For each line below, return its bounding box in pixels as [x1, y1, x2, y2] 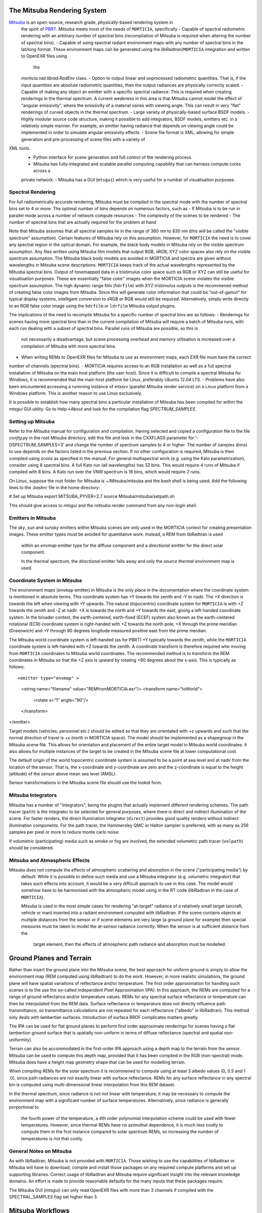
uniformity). [9, 1036, 33, 1043]
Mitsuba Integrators [9, 792, 57, 799]
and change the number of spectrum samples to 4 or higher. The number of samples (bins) [65, 442, 247, 447]
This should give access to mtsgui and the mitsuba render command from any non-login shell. [9, 502, 197, 508]
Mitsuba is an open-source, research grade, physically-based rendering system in [9, 19, 173, 25]
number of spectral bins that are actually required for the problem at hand [9, 219, 156, 225]
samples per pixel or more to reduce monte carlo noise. [9, 829, 120, 835]
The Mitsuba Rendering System [9, 6, 107, 15]
